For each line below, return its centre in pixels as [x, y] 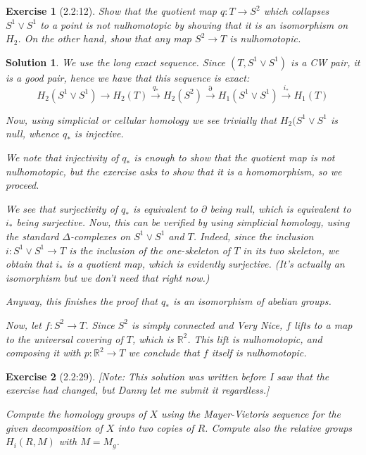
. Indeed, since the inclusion [253, 236]
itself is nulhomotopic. [259, 353]
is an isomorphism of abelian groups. [252, 301]
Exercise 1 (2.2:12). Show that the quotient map [111, 11]
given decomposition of [54, 427]
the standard [32, 236]
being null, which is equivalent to [280, 208]
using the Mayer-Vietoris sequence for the [251, 413]
